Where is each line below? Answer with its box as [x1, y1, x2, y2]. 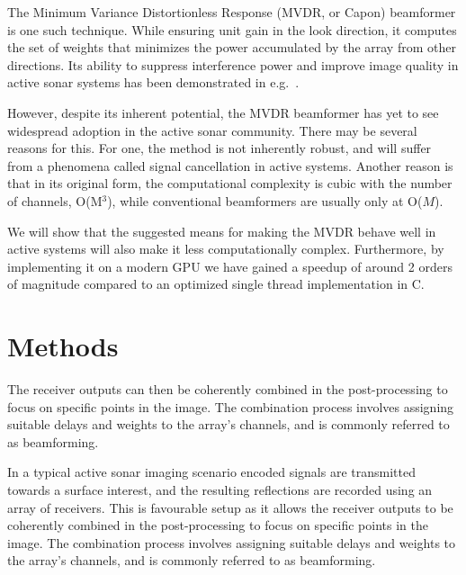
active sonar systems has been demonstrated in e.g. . [7, 73, 300, 92]
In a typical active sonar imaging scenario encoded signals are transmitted [7, 463, 416, 481]
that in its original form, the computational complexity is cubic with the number [7, 174, 453, 193]
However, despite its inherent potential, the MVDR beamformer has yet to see [7, 103, 439, 121]
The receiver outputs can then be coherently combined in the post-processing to [7, 380, 448, 399]
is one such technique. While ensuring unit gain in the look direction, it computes [7, 20, 457, 39]
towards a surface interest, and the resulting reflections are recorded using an [7, 481, 433, 499]
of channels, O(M [7, 191, 103, 210]
